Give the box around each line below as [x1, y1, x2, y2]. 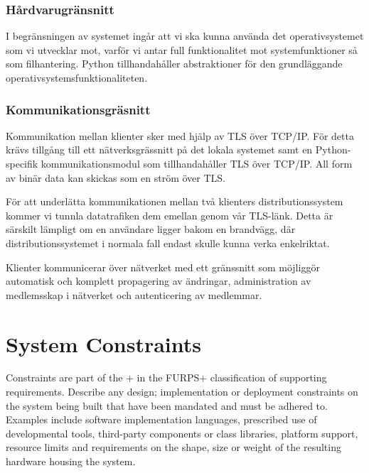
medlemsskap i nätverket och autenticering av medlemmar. [6, 287, 262, 302]
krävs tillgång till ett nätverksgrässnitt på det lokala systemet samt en [6, 142, 313, 157]
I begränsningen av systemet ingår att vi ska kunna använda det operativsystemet [6, 28, 364, 43]
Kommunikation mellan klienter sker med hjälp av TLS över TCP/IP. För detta [6, 128, 354, 143]
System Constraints [6, 329, 201, 358]
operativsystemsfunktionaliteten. [6, 70, 148, 85]
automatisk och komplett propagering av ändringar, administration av [6, 273, 311, 288]
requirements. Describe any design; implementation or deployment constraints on [6, 384, 358, 399]
